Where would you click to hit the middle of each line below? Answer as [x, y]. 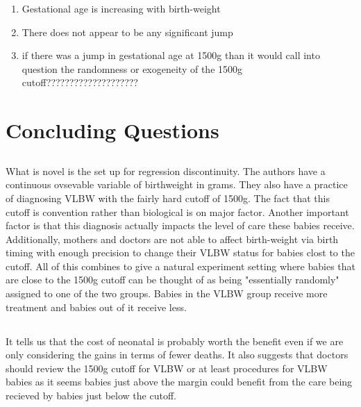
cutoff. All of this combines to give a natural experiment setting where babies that [181, 266]
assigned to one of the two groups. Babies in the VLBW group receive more [167, 293]
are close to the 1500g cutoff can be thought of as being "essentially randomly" [173, 280]
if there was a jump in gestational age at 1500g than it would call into [171, 55]
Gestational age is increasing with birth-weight [121, 8]
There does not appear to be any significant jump [127, 32]
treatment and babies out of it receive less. [96, 307]
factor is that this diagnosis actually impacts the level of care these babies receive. [180, 225]
